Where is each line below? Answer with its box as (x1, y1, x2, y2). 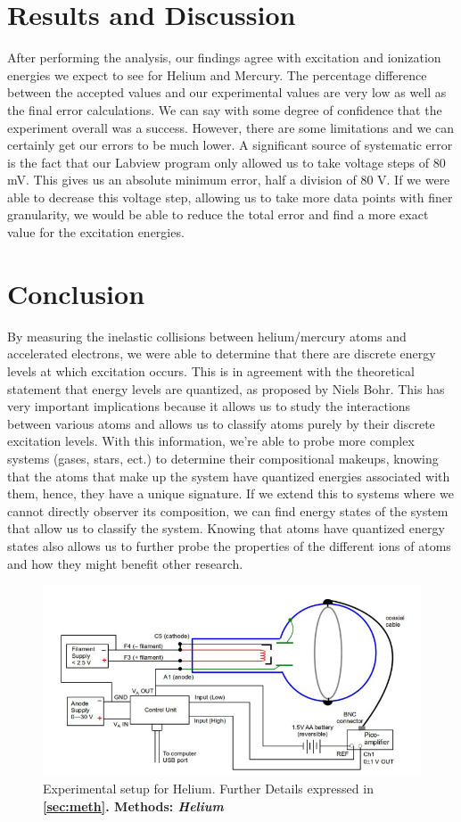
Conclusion (7, 275, 145, 311)
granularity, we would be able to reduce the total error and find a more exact (7, 205, 429, 224)
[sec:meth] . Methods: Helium (43, 796, 224, 815)
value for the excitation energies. (7, 223, 185, 242)
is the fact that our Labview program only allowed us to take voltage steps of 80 (7, 152, 446, 171)
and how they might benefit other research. (7, 554, 243, 572)
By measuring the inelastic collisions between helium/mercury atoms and (7, 326, 407, 345)
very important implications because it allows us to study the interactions (7, 397, 411, 415)
